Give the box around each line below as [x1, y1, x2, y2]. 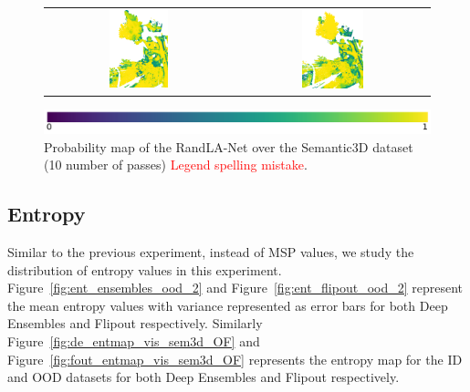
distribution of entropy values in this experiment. [7, 260, 282, 279]
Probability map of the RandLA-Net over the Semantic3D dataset [44, 137, 413, 156]
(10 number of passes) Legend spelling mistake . [44, 155, 308, 174]
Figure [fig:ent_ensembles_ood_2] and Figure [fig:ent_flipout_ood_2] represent [7, 278, 464, 297]
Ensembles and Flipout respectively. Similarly [7, 314, 263, 333]
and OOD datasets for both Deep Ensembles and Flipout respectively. [7, 367, 400, 387]
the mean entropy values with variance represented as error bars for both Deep [7, 295, 448, 315]
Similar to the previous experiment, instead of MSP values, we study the [7, 242, 414, 262]
